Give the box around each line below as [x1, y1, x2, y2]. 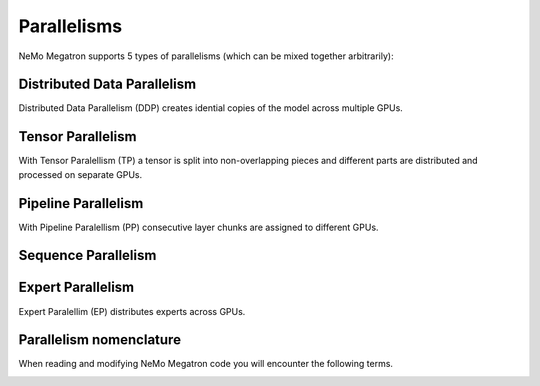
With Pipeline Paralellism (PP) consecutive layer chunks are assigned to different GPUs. [18, 221, 379, 233]
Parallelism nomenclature [18, 331, 182, 349]
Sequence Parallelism [18, 247, 157, 264]
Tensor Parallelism [18, 128, 137, 145]
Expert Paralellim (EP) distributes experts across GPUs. [18, 305, 246, 317]
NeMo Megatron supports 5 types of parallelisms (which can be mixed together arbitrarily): [18, 50, 394, 62]
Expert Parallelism [18, 279, 135, 296]
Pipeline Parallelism [18, 195, 144, 212]
